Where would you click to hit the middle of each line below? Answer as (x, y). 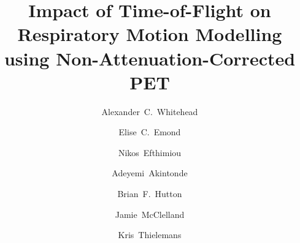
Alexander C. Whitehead (150, 111)
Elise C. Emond (150, 132)
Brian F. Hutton (150, 194)
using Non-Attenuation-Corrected (150, 58)
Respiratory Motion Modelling (150, 34)
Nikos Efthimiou (150, 152)
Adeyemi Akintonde (150, 173)
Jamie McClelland (150, 214)
